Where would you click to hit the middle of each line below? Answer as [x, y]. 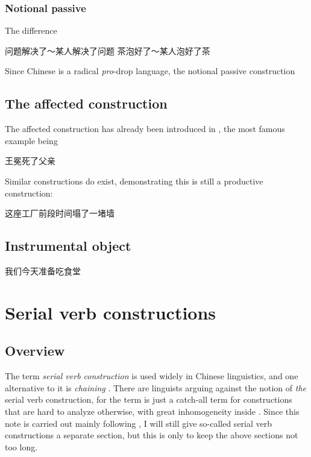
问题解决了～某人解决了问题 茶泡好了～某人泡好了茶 [108, 50]
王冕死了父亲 [30, 161]
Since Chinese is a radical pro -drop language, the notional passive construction [150, 71]
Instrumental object [68, 246]
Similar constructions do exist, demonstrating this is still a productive [134, 181]
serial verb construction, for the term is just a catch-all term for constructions [149, 399]
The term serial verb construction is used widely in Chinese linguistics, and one [152, 376]
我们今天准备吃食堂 [43, 270]
